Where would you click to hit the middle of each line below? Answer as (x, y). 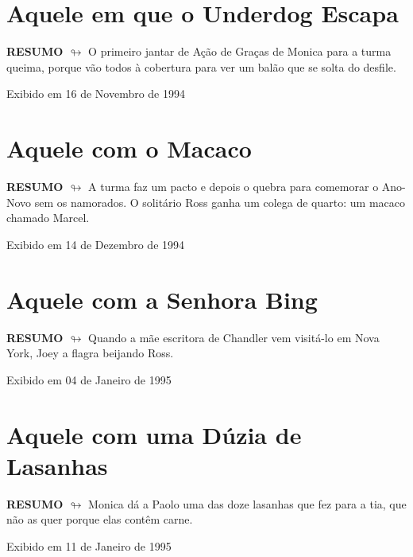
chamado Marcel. (48, 218)
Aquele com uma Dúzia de (154, 434)
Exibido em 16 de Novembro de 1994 (96, 93)
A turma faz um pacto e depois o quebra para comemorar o (234, 187)
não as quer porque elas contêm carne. (100, 519)
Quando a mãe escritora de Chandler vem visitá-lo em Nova (234, 337)
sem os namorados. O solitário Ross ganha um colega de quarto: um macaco (220, 202)
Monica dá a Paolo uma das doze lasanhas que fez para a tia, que (247, 503)
